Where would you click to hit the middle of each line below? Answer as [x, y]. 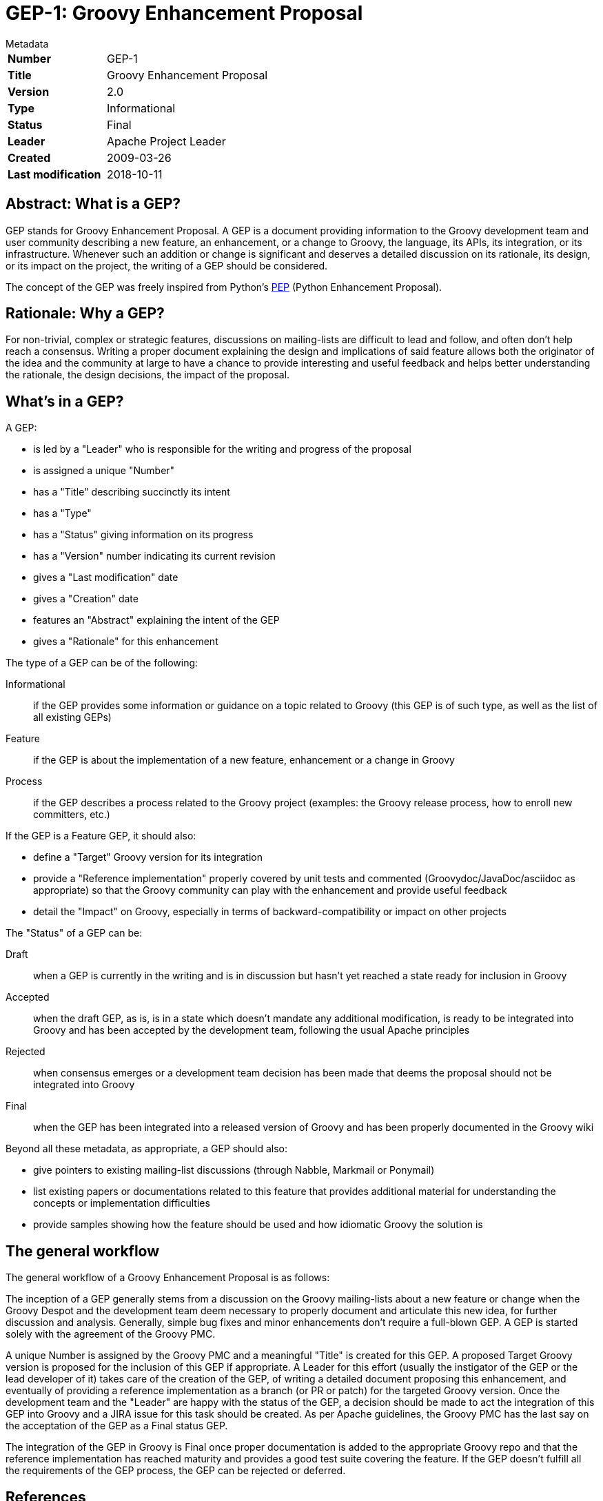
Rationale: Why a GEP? [85, 314]
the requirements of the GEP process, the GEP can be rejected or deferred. [176, 1471]
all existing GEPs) [72, 717]
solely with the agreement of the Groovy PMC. [111, 1334]
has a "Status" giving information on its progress [143, 535]
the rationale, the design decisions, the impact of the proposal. [148, 375]
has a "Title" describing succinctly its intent [132, 492]
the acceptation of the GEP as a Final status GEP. [117, 1426]
